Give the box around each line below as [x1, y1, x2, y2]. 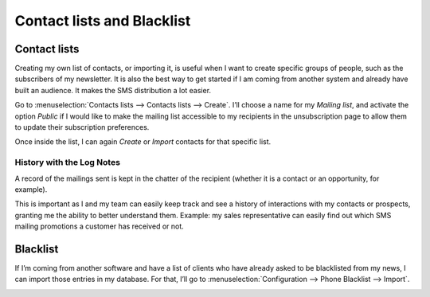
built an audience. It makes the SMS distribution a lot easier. [14, 85, 211, 95]
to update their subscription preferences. [14, 123, 150, 132]
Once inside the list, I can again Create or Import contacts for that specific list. [14, 137, 272, 147]
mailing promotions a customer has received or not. [14, 221, 185, 231]
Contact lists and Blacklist [14, 12, 191, 29]
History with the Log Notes [14, 157, 121, 168]
